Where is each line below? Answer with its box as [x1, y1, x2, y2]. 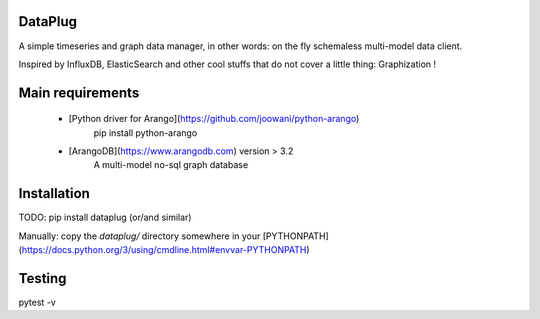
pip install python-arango [93, 126, 198, 139]
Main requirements [18, 84, 140, 101]
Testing [18, 270, 67, 287]
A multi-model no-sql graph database [93, 159, 249, 171]
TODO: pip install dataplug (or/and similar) [18, 211, 192, 224]
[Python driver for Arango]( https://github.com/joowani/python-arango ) [68, 113, 360, 125]
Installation [18, 185, 90, 202]
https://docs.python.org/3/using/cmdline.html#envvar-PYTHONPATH [21, 244, 307, 256]
